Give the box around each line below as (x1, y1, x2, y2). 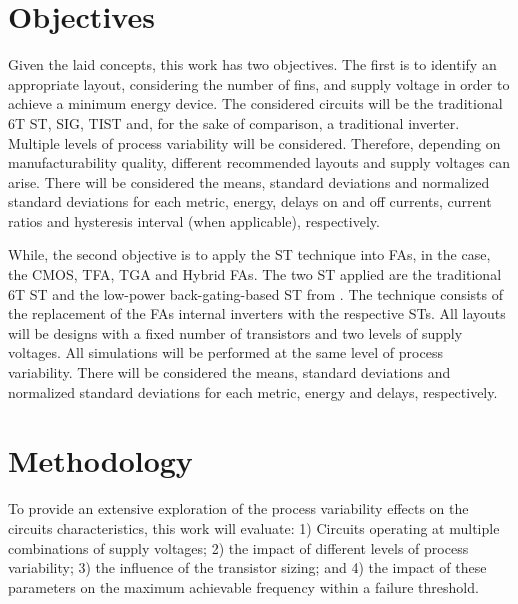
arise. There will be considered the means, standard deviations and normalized (8, 171, 490, 192)
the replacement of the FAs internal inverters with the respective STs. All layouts (8, 303, 506, 324)
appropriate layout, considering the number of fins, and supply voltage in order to (8, 73, 510, 94)
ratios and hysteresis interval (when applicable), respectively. (8, 210, 380, 231)
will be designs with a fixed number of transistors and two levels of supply (8, 322, 463, 343)
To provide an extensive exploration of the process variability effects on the (8, 498, 469, 519)
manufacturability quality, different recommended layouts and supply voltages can (8, 152, 511, 173)
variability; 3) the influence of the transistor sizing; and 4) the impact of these (8, 557, 487, 578)
